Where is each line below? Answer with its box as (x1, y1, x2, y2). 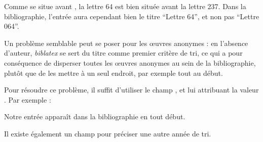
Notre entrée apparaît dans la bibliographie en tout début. (4, 111, 185, 122)
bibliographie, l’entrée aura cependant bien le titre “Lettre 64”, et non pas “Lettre (4, 11, 259, 21)
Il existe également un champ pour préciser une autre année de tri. (4, 128, 211, 138)
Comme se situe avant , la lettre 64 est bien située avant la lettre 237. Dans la (4, 1, 246, 11)
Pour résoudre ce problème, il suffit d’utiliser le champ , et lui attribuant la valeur (4, 84, 259, 95)
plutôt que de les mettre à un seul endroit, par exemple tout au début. (4, 67, 223, 78)
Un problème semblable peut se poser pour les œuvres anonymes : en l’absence (4, 37, 248, 48)
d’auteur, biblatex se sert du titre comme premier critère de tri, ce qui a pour (4, 48, 243, 58)
